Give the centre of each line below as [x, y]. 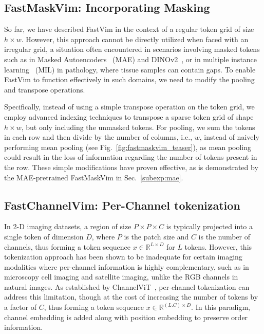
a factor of [21, 307]
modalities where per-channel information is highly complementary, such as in [127, 266]
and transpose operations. [45, 89]
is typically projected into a [209, 226]
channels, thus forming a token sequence [68, 246]
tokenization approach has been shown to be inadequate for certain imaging [123, 257]
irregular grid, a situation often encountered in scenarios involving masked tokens [132, 49]
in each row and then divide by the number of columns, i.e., [98, 137]
